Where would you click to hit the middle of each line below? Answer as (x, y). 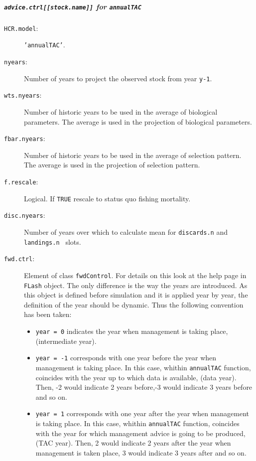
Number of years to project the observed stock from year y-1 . (118, 78)
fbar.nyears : (25, 138)
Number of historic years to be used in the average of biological (121, 111)
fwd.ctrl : (19, 258)
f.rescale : (21, 181)
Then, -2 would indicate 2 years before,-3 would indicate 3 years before (144, 387)
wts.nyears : (23, 95)
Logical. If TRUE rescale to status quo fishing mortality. (107, 198)
